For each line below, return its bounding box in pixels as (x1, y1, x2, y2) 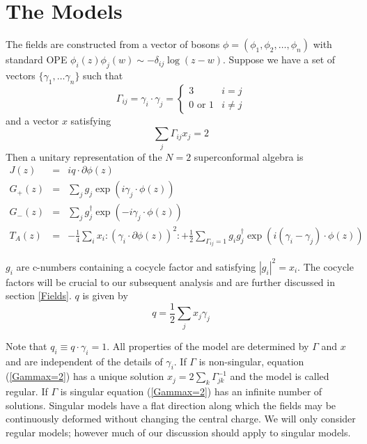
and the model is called (230, 369, 329, 383)
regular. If (6, 384, 48, 399)
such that (83, 68, 123, 82)
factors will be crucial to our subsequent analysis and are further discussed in (6, 274, 335, 289)
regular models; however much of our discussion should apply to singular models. (6, 425, 351, 439)
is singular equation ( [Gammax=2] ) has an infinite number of (60, 384, 322, 399)
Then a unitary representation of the (6, 149, 162, 164)
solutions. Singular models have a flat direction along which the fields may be (6, 397, 336, 412)
